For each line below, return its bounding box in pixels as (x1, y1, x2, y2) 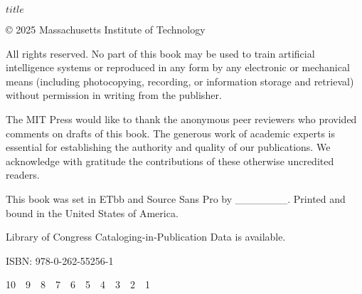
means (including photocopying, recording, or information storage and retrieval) (6, 73, 354, 88)
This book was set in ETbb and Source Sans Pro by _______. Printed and (6, 191, 346, 206)
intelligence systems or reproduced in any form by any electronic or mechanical (6, 60, 350, 75)
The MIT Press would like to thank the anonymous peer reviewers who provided (6, 111, 357, 126)
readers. (6, 167, 40, 182)
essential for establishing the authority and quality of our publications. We (6, 140, 331, 154)
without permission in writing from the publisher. (6, 88, 222, 103)
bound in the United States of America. (6, 205, 179, 220)
